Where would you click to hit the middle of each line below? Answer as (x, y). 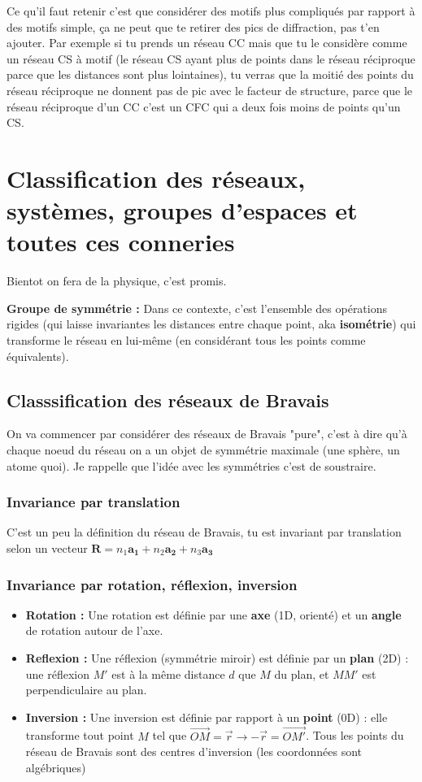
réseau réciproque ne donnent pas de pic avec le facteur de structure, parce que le (210, 90)
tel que (170, 735)
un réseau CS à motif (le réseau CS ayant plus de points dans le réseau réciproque (211, 58)
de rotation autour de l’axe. (94, 630)
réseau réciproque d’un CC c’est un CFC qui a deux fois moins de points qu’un (204, 106)
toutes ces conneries (121, 242)
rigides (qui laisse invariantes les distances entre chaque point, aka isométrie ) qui (211, 324)
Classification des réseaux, (156, 178)
